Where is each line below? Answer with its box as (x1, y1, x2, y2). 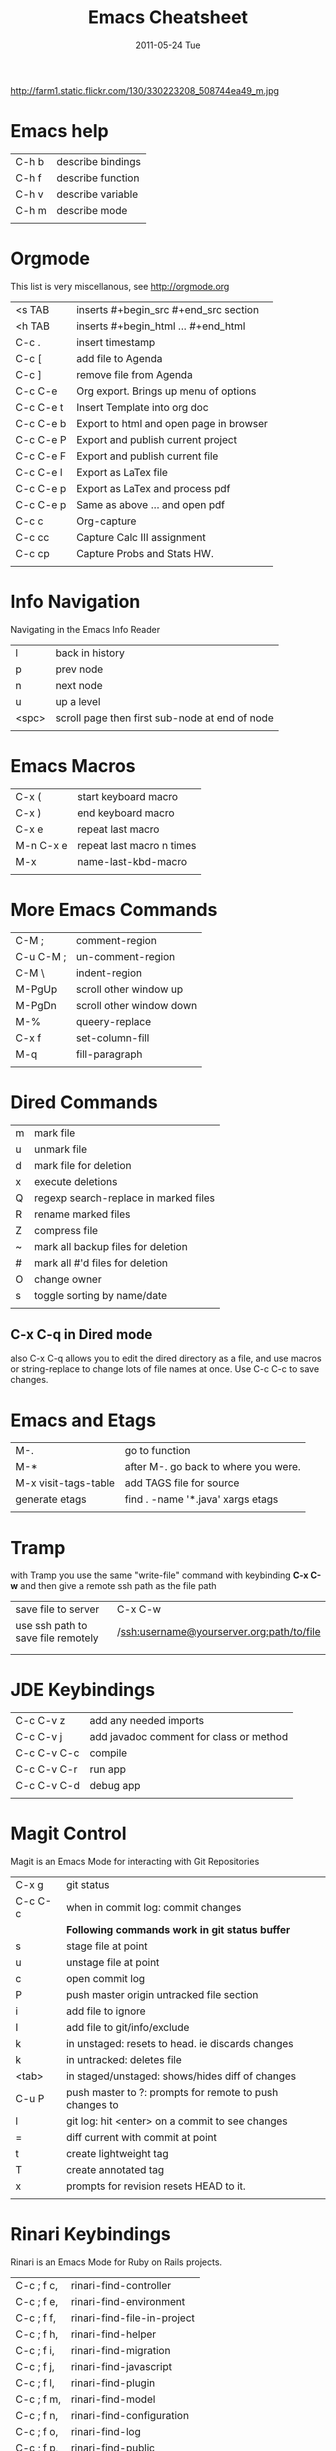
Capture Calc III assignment (76, 530, 207, 544)
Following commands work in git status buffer (66, 1923, 291, 1937)
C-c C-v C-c (15, 1746, 80, 1760)
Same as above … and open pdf (76, 497, 226, 511)
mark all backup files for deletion (34, 1239, 188, 1253)
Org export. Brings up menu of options (76, 384, 257, 398)
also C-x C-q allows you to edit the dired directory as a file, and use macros (10, 1352, 322, 1365)
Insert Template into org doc (76, 400, 209, 414)
